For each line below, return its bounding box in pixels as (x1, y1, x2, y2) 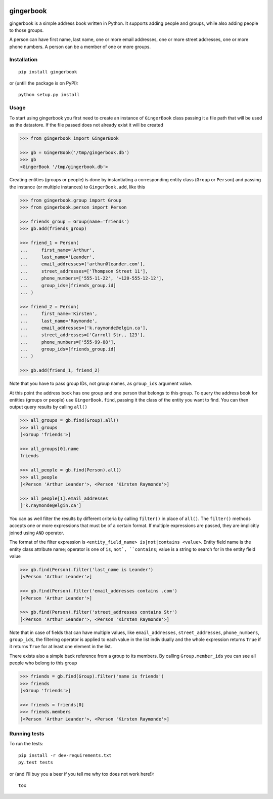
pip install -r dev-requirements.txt (18, 752, 112, 758)
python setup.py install (18, 92, 80, 98)
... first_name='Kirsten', (20, 311, 98, 316)
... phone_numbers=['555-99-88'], (20, 339, 116, 345)
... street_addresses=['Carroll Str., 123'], (20, 332, 146, 338)
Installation (9, 56, 38, 63)
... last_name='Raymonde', (20, 318, 98, 324)
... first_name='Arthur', (20, 247, 95, 253)
